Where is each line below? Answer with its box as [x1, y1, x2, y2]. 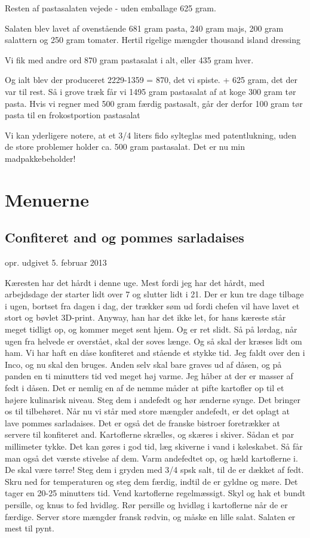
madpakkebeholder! [5, 152, 76, 164]
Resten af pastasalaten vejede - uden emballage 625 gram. [5, 2, 216, 14]
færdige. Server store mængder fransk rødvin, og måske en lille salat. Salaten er [5, 510, 296, 522]
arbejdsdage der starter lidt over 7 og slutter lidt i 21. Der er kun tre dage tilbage [5, 288, 304, 300]
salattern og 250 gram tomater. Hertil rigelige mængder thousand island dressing [5, 33, 300, 46]
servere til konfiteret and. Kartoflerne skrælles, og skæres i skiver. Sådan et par [5, 428, 294, 441]
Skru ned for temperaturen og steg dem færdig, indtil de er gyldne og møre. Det [5, 475, 298, 487]
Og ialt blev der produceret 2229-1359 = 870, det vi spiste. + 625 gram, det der [5, 73, 297, 86]
